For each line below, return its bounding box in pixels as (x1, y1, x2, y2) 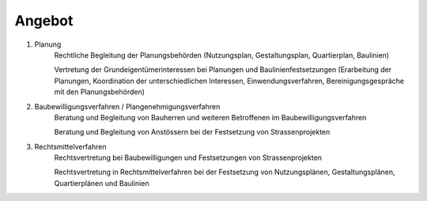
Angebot (14, 12, 74, 29)
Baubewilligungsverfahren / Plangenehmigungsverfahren (34, 101, 221, 111)
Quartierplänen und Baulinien (54, 178, 149, 188)
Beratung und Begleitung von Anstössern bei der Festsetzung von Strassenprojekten (54, 127, 331, 137)
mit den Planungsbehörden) (54, 87, 145, 97)
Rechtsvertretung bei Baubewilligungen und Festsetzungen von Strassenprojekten (54, 153, 323, 162)
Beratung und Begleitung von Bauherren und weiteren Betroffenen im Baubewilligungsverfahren (54, 112, 367, 122)
